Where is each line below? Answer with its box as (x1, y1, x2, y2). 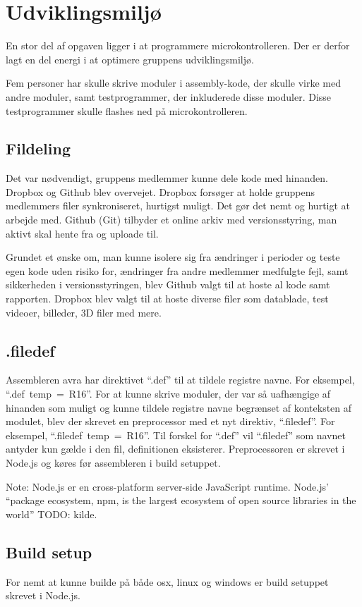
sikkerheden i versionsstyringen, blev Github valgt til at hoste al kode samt (6, 277, 330, 292)
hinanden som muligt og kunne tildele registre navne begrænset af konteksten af (6, 400, 352, 415)
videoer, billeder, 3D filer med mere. (6, 305, 162, 319)
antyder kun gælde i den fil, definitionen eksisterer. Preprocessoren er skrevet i (6, 441, 345, 456)
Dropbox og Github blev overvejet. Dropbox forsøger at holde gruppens (6, 184, 315, 199)
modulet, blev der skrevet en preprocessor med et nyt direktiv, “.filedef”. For (6, 414, 335, 429)
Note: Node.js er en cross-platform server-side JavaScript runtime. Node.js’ (6, 479, 329, 493)
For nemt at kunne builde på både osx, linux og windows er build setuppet (6, 574, 329, 589)
